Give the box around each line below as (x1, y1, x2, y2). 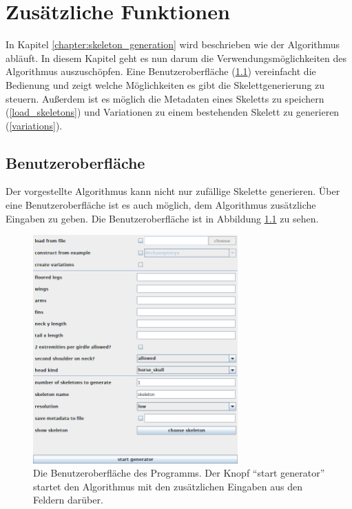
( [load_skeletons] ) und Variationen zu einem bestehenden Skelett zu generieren (6, 105, 340, 119)
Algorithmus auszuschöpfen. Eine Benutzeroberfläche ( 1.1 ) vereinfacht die (6, 64, 316, 79)
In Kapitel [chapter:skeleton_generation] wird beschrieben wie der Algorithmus (6, 37, 340, 52)
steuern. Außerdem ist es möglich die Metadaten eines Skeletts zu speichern (6, 91, 324, 105)
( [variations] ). (6, 118, 63, 132)
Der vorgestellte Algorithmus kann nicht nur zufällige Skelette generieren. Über (6, 184, 340, 198)
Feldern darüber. (33, 492, 103, 507)
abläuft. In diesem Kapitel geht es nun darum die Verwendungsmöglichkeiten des (6, 50, 347, 65)
